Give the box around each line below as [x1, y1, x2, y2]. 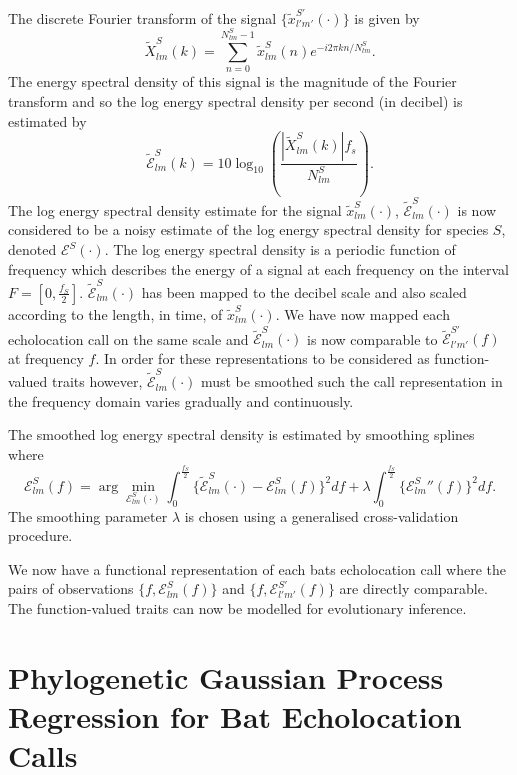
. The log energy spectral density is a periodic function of [104, 239, 456, 260]
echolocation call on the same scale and [8, 328, 249, 349]
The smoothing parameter [8, 505, 168, 526]
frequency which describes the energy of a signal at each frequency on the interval [8, 258, 509, 279]
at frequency [8, 347, 84, 368]
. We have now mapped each [275, 303, 450, 324]
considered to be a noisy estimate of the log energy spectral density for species [8, 219, 489, 240]
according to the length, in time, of [8, 303, 223, 324]
